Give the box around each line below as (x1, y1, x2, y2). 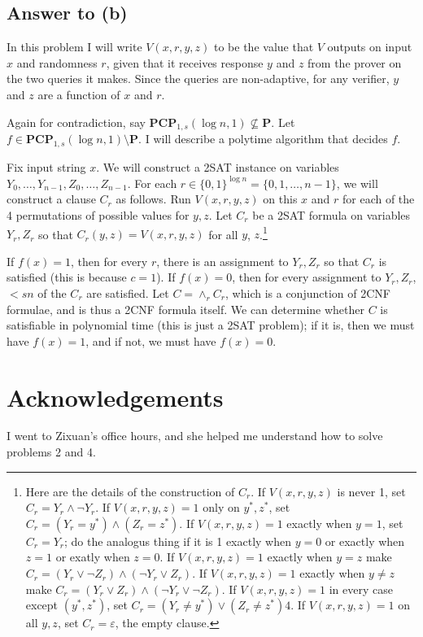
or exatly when (55, 548, 130, 565)
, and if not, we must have (85, 332, 216, 349)
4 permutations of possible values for (7, 206, 190, 223)
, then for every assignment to (232, 268, 382, 286)
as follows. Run (116, 190, 191, 207)
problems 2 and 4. (7, 443, 96, 460)
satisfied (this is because (7, 268, 127, 286)
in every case (329, 580, 393, 597)
